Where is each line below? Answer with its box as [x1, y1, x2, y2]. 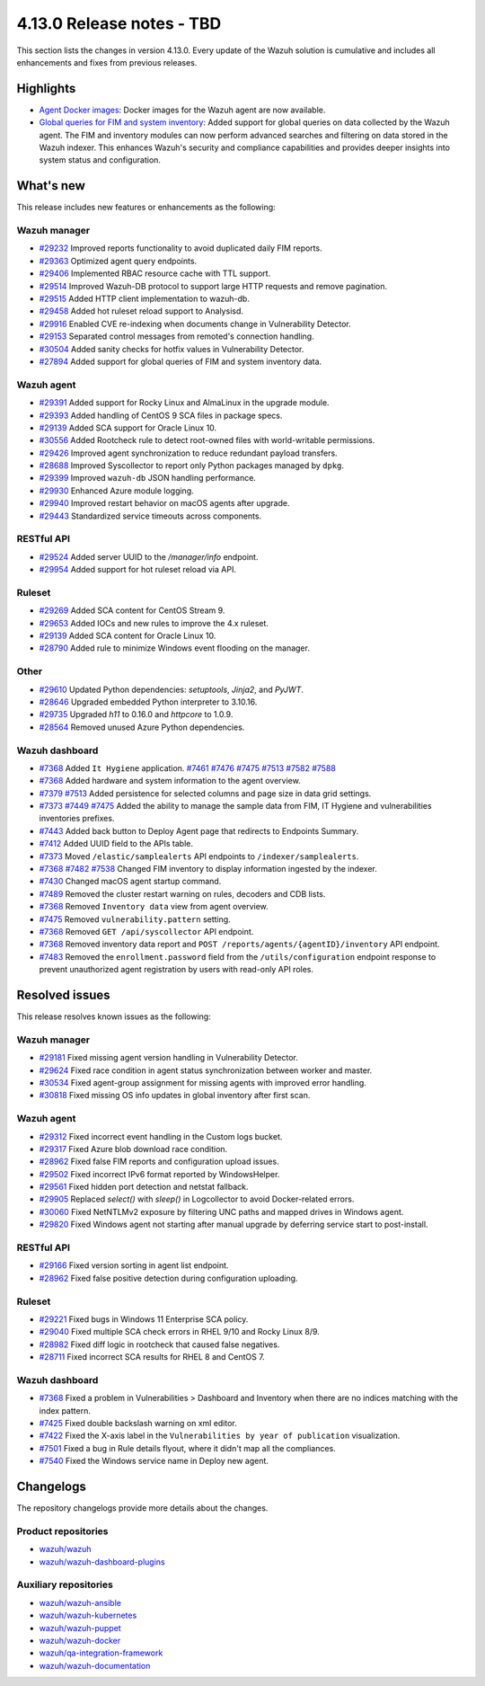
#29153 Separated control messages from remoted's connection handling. [39, 331, 314, 342]
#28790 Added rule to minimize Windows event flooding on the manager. [39, 643, 310, 653]
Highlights [16, 81, 76, 96]
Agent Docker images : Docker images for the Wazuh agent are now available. [39, 104, 326, 115]
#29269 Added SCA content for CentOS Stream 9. [39, 605, 225, 616]
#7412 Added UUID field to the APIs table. [39, 839, 193, 849]
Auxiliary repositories [16, 1578, 114, 1591]
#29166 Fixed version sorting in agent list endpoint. [39, 1260, 229, 1271]
